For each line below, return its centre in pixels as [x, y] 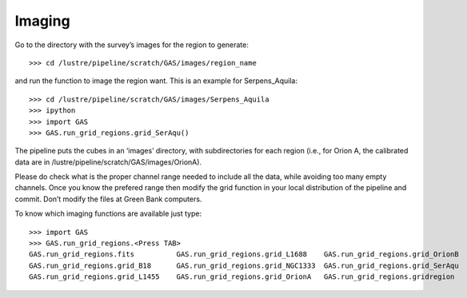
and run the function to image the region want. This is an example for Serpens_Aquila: [156, 81]
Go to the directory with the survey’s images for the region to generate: [132, 45]
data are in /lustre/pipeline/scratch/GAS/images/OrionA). [108, 162]
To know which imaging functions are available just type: [108, 214]
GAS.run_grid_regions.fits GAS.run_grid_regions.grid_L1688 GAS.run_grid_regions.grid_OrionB [244, 254]
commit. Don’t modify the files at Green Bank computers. [108, 199]
